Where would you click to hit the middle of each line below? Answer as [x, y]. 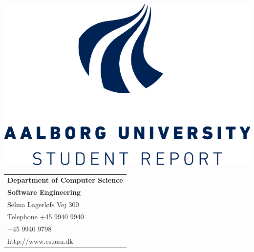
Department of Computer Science [65, 180]
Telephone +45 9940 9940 [46, 216]
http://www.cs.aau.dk [40, 241]
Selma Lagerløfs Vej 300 [43, 204]
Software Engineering [44, 192]
